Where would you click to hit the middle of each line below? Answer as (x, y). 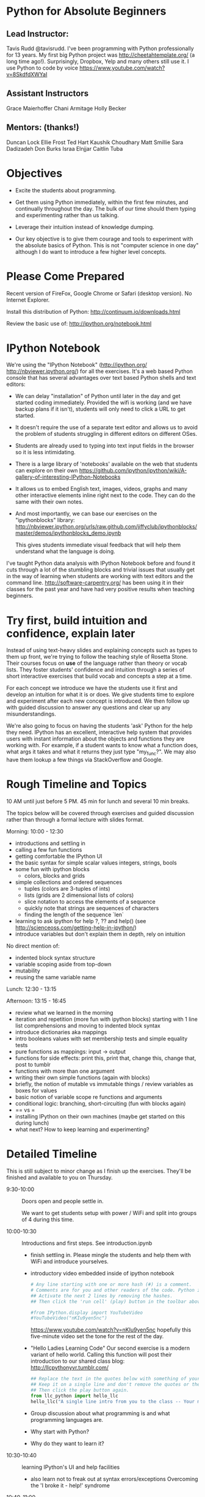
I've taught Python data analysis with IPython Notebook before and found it (101, 564)
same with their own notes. (49, 502)
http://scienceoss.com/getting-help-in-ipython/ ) (76, 928)
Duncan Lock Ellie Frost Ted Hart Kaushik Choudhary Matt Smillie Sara (95, 142)
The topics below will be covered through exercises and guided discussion (100, 813)
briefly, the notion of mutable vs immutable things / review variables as (104, 1084)
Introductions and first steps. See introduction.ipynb (87, 1243)
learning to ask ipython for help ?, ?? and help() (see (81, 921)
